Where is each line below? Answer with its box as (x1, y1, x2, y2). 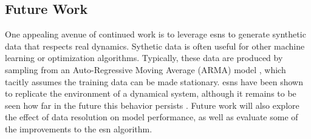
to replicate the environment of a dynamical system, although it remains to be (5, 87, 296, 100)
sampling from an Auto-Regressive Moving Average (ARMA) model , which (5, 63, 286, 76)
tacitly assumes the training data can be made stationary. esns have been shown (5, 75, 304, 88)
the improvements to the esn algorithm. (5, 122, 152, 135)
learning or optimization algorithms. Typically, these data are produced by (5, 51, 283, 64)
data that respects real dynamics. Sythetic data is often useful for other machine (5, 39, 305, 52)
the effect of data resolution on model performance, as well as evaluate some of (5, 111, 298, 123)
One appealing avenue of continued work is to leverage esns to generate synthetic (5, 28, 306, 40)
